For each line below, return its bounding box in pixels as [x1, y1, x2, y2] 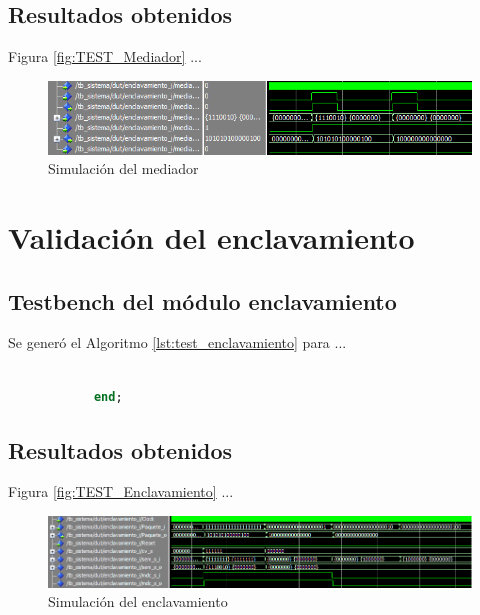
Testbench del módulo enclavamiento [8, 285, 397, 316]
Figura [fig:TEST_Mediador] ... [8, 46, 202, 67]
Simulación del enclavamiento [48, 591, 228, 612]
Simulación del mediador [48, 158, 199, 179]
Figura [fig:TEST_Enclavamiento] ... [8, 481, 234, 502]
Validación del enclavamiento [8, 217, 415, 258]
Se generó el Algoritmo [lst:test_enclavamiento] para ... [8, 332, 347, 353]
